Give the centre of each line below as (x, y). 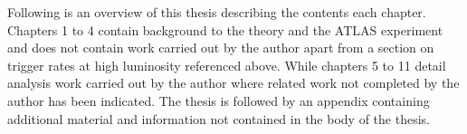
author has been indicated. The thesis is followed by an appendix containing (219, 100)
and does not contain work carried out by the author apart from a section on (221, 48)
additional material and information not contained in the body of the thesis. (219, 118)
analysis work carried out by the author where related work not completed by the (233, 83)
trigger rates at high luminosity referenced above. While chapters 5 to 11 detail (227, 65)
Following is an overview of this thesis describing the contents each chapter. (217, 12)
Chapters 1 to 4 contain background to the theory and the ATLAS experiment (225, 29)
